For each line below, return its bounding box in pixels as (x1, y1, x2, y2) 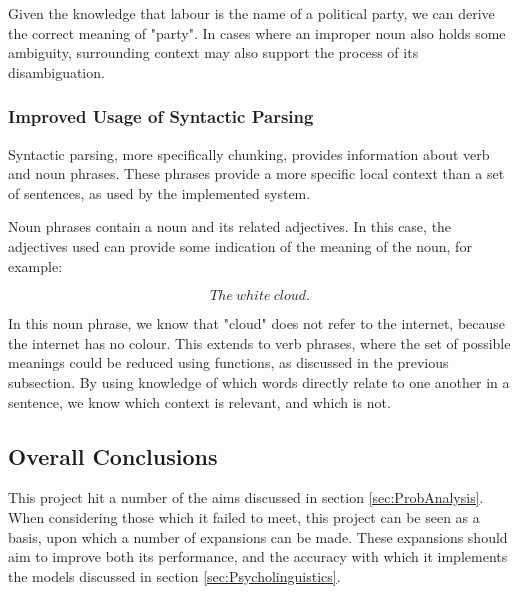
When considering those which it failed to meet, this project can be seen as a (8, 506, 480, 527)
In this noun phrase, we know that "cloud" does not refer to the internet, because (8, 313, 506, 334)
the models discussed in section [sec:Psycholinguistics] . (8, 565, 341, 586)
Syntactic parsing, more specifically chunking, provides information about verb (8, 143, 490, 164)
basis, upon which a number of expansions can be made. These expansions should (8, 526, 508, 547)
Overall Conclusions (8, 440, 218, 471)
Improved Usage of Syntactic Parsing (8, 104, 314, 129)
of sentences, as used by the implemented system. (8, 182, 311, 203)
